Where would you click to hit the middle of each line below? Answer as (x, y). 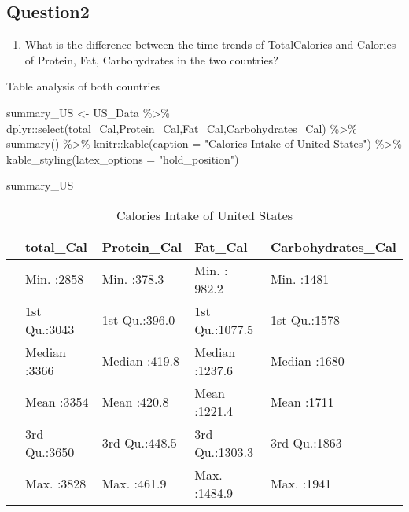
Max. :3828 (56, 484)
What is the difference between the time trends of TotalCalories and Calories (210, 44)
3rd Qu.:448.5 (139, 443)
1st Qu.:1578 (305, 320)
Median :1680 (307, 361)
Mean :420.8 (135, 402)
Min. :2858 (55, 279)
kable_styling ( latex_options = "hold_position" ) (123, 158)
